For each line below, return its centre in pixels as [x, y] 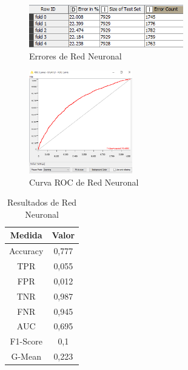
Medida [26, 235]
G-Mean [26, 356]
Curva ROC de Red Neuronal [84, 182]
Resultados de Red [42, 202]
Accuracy [26, 251]
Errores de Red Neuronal [76, 55]
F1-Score [26, 341]
